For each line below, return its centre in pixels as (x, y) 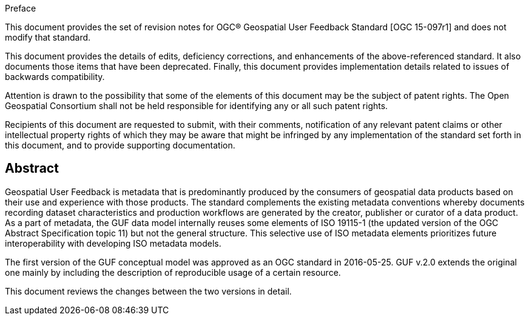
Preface (21, 8)
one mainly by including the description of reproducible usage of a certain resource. (173, 272)
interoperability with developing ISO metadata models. (113, 243)
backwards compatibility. (55, 77)
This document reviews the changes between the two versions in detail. (148, 291)
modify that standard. (48, 37)
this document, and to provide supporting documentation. (120, 145)
